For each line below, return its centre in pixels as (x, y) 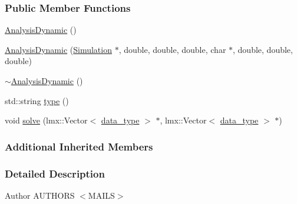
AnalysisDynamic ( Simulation (58, 49)
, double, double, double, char (172, 49)
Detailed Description (55, 173)
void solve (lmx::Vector (46, 120)
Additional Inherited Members (79, 146)
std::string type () (37, 100)
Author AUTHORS (40, 195)
